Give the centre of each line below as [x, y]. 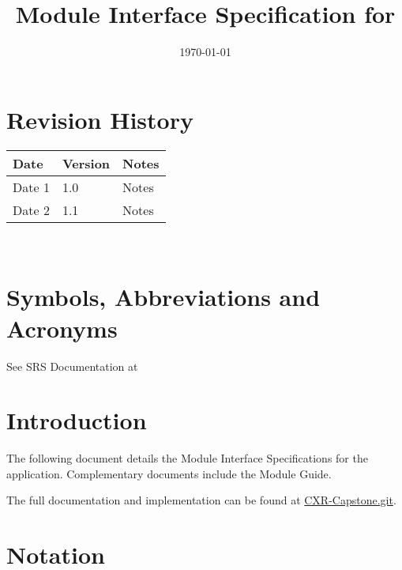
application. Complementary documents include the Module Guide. [169, 473]
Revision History [100, 119]
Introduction [77, 420]
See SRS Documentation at [72, 366]
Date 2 [31, 210]
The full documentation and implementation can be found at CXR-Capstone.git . [201, 500]
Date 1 [31, 187]
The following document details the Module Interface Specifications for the [187, 458]
